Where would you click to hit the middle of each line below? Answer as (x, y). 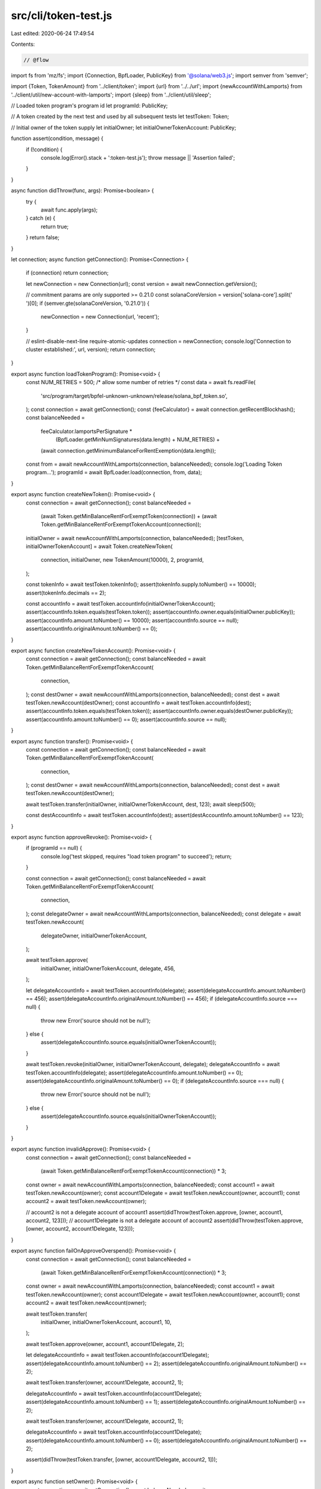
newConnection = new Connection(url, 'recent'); (100, 316)
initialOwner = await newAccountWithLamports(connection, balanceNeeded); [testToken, (135, 538)
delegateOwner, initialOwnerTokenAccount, (94, 936)
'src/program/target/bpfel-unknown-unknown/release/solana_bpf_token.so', (134, 395)
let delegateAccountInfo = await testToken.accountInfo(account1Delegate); (117, 1355)
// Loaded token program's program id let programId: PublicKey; (89, 106)
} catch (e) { (41, 218)
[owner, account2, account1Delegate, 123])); (80, 1229)
